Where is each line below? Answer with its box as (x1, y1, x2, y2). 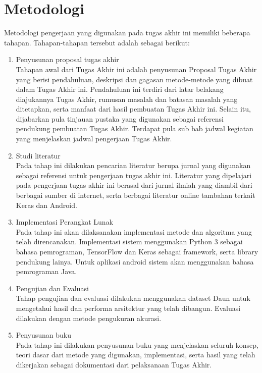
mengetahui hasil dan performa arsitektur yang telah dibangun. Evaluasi (16, 302, 241, 313)
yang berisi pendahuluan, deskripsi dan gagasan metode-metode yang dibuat (16, 74, 253, 84)
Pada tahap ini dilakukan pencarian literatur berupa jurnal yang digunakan (16, 160, 251, 171)
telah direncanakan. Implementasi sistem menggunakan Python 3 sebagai (16, 236, 243, 247)
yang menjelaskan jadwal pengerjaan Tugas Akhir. (16, 133, 172, 144)
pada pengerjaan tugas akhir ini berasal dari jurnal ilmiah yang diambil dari (16, 180, 252, 190)
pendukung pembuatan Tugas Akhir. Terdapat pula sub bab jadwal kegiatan (16, 123, 253, 134)
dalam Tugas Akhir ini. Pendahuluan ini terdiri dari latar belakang (16, 84, 224, 94)
